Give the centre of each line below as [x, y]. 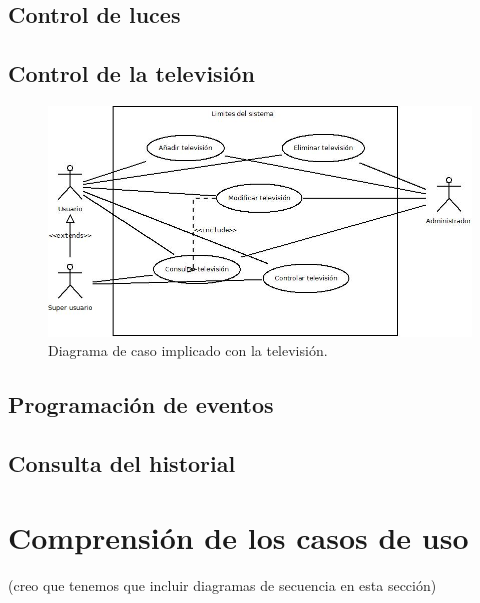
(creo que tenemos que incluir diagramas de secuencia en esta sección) [222, 584]
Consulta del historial [122, 463]
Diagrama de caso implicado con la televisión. [188, 350]
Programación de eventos [141, 404]
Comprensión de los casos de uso [238, 536]
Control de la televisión [131, 73]
